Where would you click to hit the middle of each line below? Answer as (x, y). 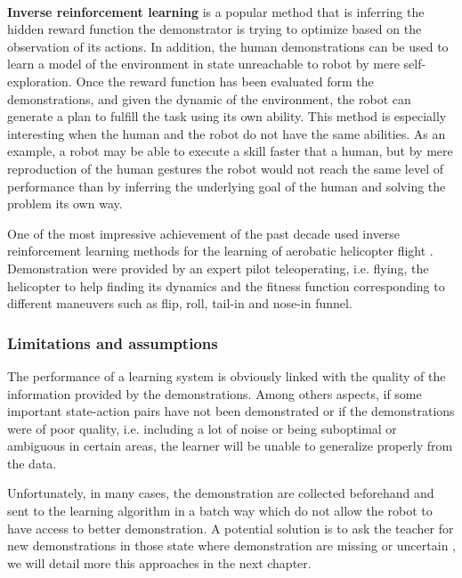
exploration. (40, 81)
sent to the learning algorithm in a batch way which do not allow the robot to (220, 511)
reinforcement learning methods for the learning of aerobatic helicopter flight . (220, 251)
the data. (32, 463)
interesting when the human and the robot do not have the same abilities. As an (227, 133)
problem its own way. (65, 204)
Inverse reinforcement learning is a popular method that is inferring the (216, 11)
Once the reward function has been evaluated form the (225, 81)
